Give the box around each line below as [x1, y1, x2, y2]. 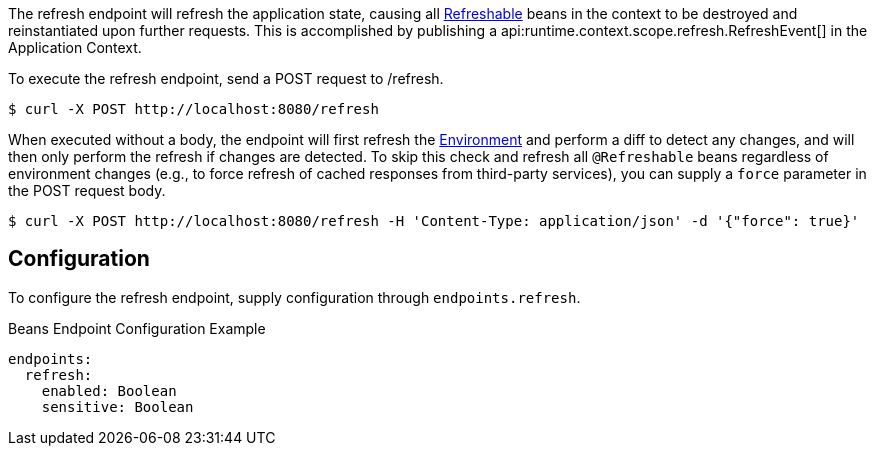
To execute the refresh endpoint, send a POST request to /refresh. [8, 70, 444, 87]
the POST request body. [8, 182, 166, 199]
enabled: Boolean [41, 382, 177, 399]
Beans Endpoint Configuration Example [8, 319, 266, 337]
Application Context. [8, 39, 142, 56]
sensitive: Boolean [41, 398, 194, 415]
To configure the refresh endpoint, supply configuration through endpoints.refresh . [8, 288, 581, 306]
